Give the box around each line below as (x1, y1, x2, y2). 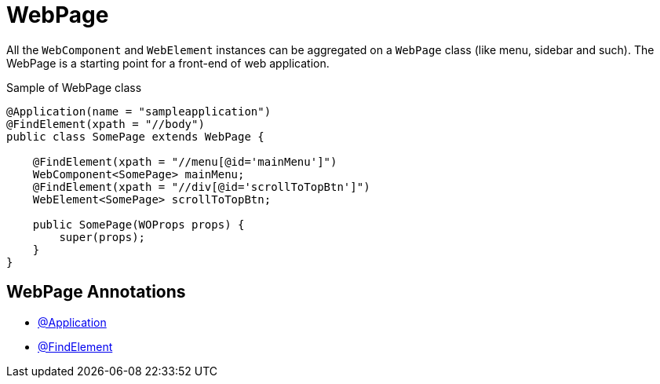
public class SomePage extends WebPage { (6, 130, 264, 143)
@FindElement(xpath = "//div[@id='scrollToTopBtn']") (32, 180, 370, 193)
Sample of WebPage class (6, 80, 142, 94)
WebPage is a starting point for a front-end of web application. (6, 56, 330, 70)
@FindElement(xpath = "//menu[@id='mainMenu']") (32, 155, 337, 168)
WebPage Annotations (6, 282, 186, 302)
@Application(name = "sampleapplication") (6, 104, 272, 118)
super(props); (59, 230, 146, 243)
